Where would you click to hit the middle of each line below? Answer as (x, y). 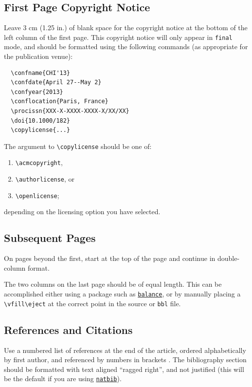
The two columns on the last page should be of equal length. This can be (113, 284)
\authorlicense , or (45, 179)
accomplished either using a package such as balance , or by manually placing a (122, 294)
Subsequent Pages (50, 238)
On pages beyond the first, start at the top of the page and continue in (110, 258)
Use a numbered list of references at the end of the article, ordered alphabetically (125, 350)
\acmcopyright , (39, 162)
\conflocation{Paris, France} (60, 101)
